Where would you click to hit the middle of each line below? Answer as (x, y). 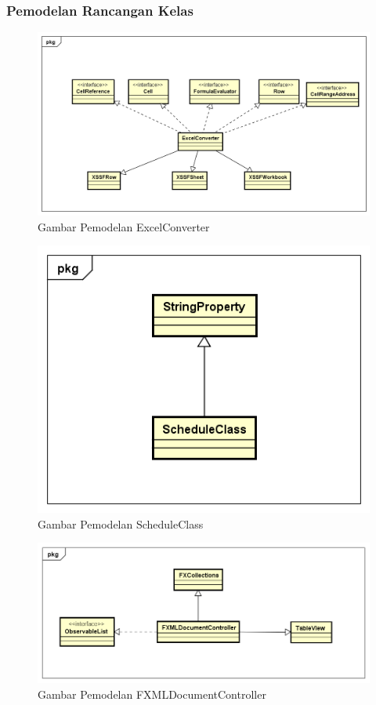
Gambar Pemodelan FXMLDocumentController (152, 694)
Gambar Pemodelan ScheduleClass (121, 523)
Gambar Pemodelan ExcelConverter (124, 226)
